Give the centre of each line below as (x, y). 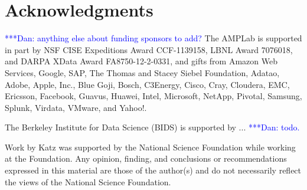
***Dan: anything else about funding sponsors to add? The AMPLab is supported (153, 38)
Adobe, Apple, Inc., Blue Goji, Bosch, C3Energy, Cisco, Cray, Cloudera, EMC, (147, 84)
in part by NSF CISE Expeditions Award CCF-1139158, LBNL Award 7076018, (149, 49)
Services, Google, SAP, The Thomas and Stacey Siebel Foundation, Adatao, (142, 72)
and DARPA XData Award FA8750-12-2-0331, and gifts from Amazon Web (141, 61)
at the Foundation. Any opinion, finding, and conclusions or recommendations (146, 158)
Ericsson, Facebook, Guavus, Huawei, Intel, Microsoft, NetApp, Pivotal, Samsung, (153, 96)
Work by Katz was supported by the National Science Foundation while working (150, 147)
